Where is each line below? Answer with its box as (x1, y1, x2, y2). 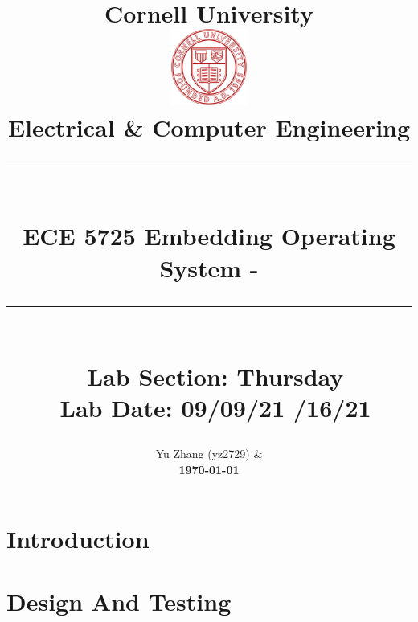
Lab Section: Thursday (87, 359, 344, 392)
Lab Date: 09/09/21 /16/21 (59, 391, 371, 424)
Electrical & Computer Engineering (7, 111, 411, 144)
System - (159, 251, 259, 284)
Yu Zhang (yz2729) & (155, 445, 263, 462)
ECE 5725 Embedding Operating (23, 219, 395, 252)
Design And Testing (6, 584, 232, 617)
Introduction (6, 522, 150, 554)
